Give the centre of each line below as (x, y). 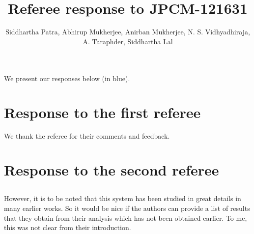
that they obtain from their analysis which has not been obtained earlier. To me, (126, 218)
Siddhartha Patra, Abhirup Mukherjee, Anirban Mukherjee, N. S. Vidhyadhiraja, (128, 32)
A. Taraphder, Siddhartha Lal (128, 41)
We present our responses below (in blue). (67, 78)
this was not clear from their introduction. (68, 227)
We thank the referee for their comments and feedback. (87, 136)
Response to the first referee (102, 112)
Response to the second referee (112, 169)
